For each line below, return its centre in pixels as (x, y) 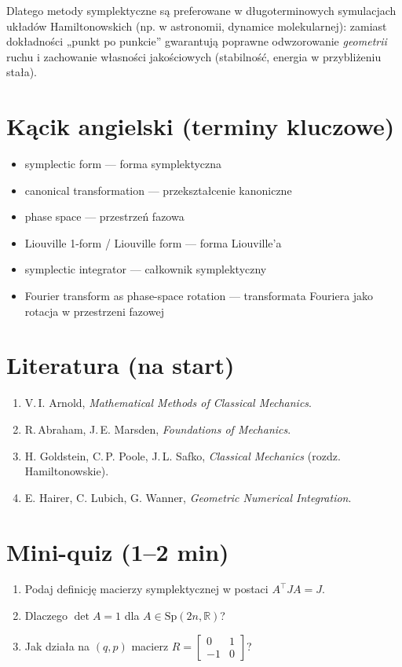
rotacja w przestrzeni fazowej (94, 311)
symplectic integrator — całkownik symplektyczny (146, 269)
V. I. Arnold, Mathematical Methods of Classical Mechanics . (168, 403)
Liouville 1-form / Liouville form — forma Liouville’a (153, 242)
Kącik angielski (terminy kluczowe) (201, 126)
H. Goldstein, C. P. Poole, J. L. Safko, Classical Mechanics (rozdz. (183, 455)
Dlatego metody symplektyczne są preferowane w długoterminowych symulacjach (201, 10)
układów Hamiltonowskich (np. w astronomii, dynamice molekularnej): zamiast (197, 26)
